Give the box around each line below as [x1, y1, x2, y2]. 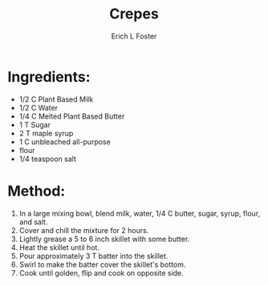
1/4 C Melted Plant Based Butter [18, 111, 125, 121]
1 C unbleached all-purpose [18, 137, 112, 147]
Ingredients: [7, 67, 91, 86]
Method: [7, 182, 66, 200]
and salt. [18, 217, 48, 227]
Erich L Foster [111, 31, 157, 41]
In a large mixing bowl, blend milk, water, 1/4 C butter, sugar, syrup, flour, [18, 208, 261, 218]
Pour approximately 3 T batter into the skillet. [18, 251, 169, 260]
